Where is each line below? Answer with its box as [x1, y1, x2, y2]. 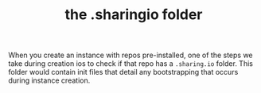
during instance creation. [8, 76, 91, 85]
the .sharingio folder [64, 6, 203, 24]
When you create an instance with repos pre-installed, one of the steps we [8, 50, 253, 60]
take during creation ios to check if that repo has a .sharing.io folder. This [8, 59, 253, 68]
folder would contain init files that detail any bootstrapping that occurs [8, 68, 239, 77]
